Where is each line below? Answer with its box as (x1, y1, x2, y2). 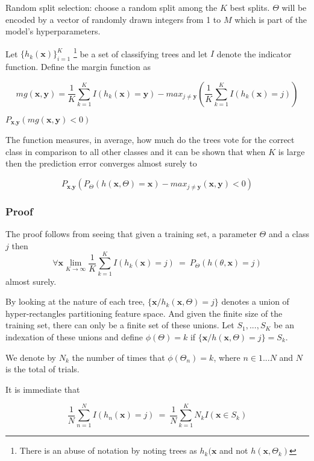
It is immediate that (5, 383, 80, 395)
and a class (268, 227, 309, 240)
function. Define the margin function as (5, 60, 151, 73)
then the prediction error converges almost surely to (5, 157, 197, 170)
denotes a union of (221, 295, 289, 308)
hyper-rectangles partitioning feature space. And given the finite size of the (5, 307, 283, 319)
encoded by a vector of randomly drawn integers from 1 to (5, 13, 221, 25)
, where (213, 351, 240, 363)
